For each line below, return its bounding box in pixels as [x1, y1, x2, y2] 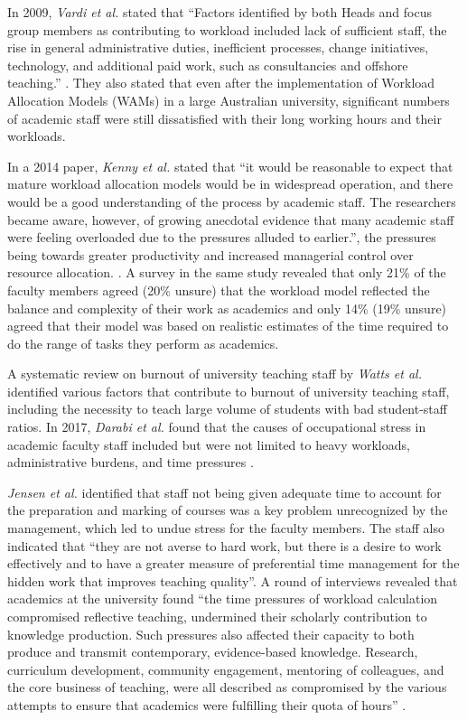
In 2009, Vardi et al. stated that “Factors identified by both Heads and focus [7, 3, 433, 21]
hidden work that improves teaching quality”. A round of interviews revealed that [7, 571, 458, 590]
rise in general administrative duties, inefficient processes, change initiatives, [7, 38, 429, 57]
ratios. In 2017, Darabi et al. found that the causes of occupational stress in [7, 417, 426, 436]
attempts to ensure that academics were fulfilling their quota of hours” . [7, 695, 406, 714]
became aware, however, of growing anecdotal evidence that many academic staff [7, 210, 454, 229]
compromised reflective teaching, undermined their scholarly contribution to [7, 607, 427, 625]
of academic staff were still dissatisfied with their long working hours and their [7, 108, 442, 127]
